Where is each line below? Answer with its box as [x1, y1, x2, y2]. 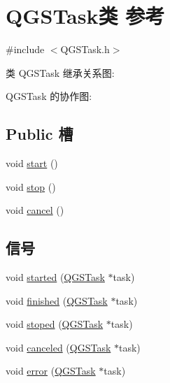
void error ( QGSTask [6, 363, 96, 378]
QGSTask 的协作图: [6, 89, 92, 103]
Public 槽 [6, 123, 73, 145]
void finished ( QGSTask [6, 293, 108, 308]
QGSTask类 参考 [6, 1, 165, 30]
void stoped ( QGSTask [6, 317, 104, 331]
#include [6, 42, 45, 57]
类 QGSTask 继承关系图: [6, 65, 115, 80]
